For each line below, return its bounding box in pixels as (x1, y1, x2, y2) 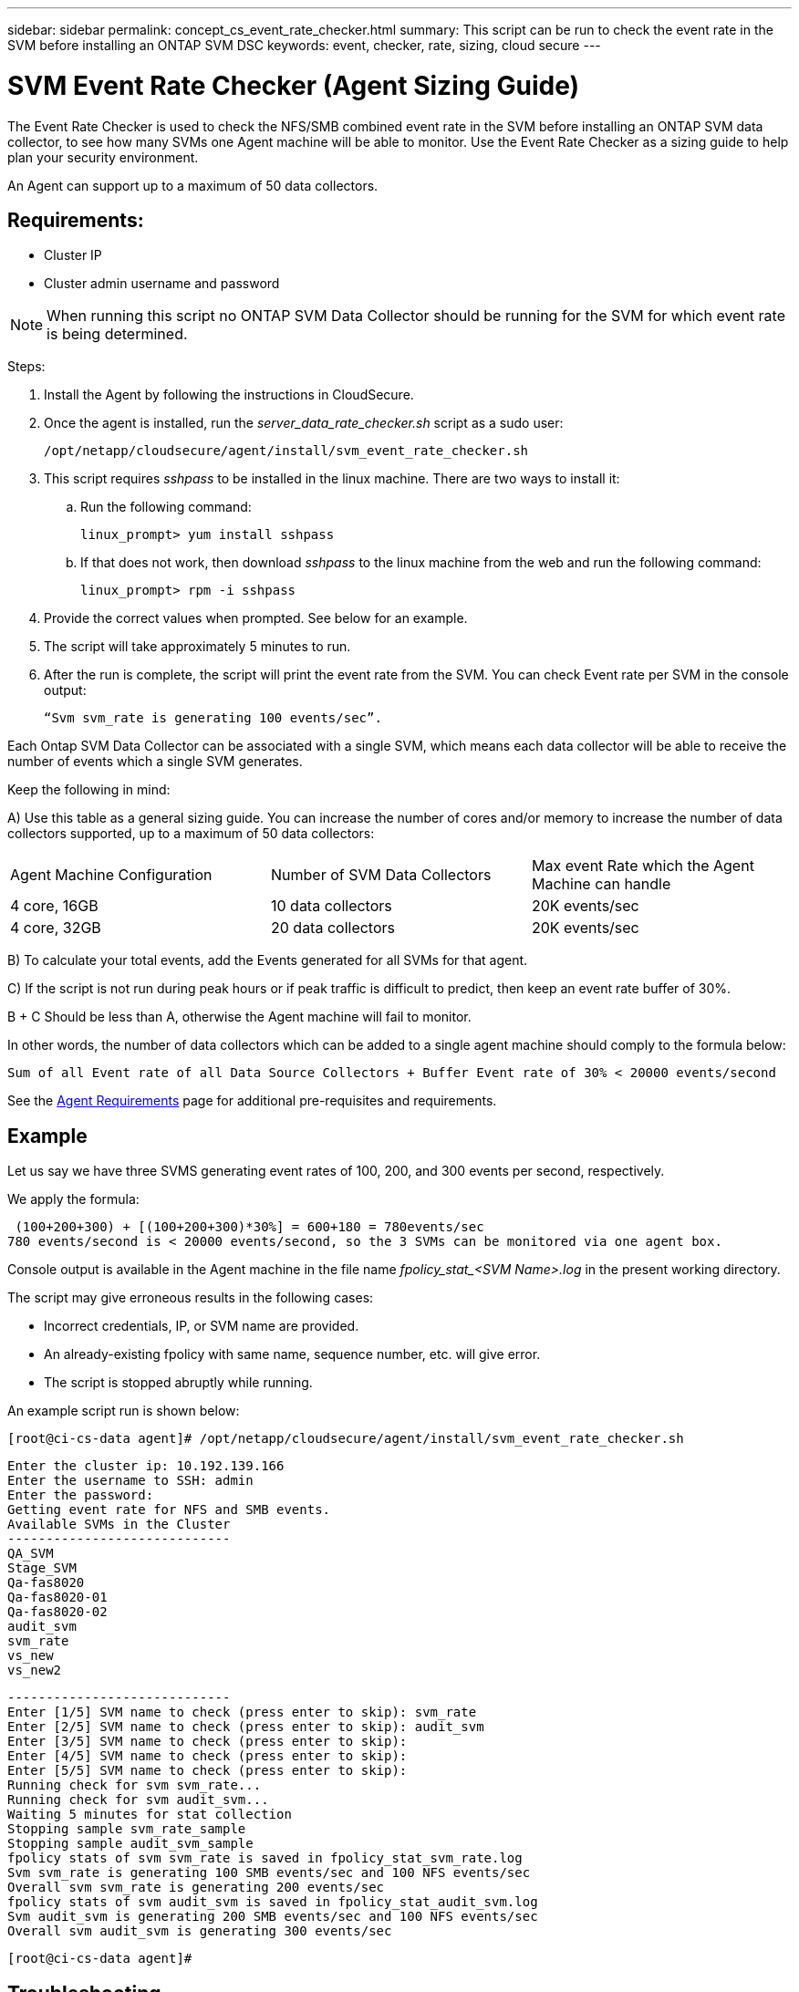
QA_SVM (7, 1546, 54, 1561)
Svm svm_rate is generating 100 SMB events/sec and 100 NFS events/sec (7, 1865, 531, 1881)
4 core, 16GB (10, 897, 99, 916)
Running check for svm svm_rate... (7, 1778, 262, 1793)
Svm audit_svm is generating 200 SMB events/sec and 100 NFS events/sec (7, 1909, 538, 1925)
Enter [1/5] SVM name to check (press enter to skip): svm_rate (7, 1705, 477, 1720)
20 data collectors (270, 918, 396, 938)
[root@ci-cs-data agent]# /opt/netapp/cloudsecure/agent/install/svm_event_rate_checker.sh (7, 1431, 684, 1447)
